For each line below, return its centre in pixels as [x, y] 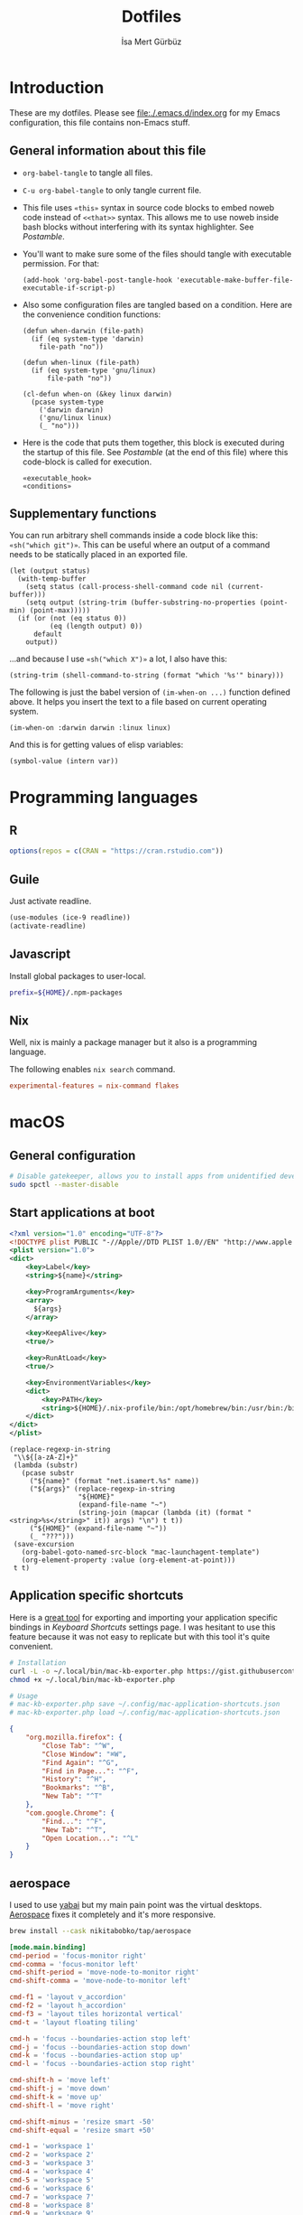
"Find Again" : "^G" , [80, 1762]
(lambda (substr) [46, 1465]
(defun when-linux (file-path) [81, 362]
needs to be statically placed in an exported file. [98, 555]
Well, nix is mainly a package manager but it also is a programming [133, 1042]
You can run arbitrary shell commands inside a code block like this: [134, 536]
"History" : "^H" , [74, 1780]
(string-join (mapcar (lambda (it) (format [161, 1513]
